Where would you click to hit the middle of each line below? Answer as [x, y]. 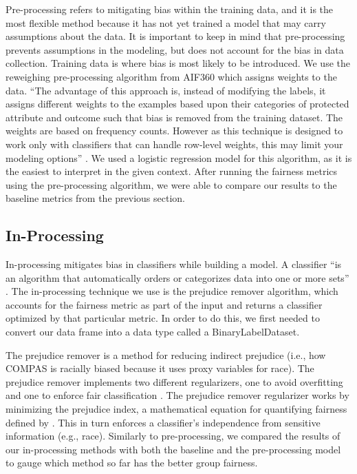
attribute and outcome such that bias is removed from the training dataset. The [174, 117]
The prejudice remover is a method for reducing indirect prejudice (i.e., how [166, 354]
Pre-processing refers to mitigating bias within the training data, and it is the [170, 9]
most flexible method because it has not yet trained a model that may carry [166, 22]
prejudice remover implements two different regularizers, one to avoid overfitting [174, 381]
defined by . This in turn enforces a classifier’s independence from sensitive [163, 422]
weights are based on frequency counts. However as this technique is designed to [174, 131]
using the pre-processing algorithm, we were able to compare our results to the [171, 184]
